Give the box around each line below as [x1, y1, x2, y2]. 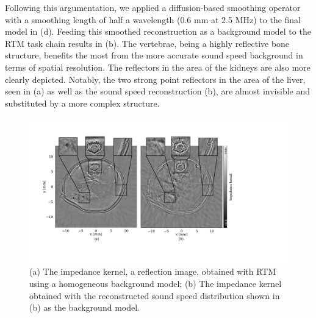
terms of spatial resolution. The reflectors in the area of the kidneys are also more [5, 60, 311, 73]
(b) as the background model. [29, 301, 140, 314]
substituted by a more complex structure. [5, 96, 160, 109]
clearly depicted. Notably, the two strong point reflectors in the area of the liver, [5, 72, 306, 85]
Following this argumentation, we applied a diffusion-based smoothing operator [5, 1, 301, 13]
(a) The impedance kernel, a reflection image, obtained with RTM [29, 265, 276, 278]
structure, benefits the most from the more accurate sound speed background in [5, 49, 303, 62]
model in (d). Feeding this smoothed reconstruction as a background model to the [5, 25, 311, 38]
